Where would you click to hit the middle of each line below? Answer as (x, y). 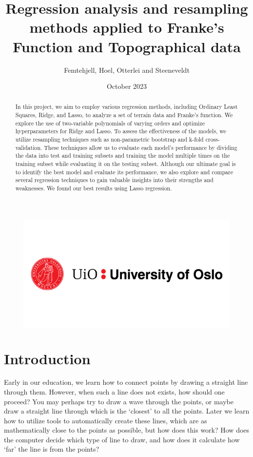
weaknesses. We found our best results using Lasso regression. (94, 188)
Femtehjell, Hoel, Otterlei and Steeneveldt (127, 70)
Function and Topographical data (127, 46)
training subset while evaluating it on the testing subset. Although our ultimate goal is (126, 164)
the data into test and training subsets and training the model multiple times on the (123, 156)
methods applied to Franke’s (127, 27)
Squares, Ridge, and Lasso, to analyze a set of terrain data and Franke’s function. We (124, 115)
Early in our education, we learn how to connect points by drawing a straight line (126, 382)
